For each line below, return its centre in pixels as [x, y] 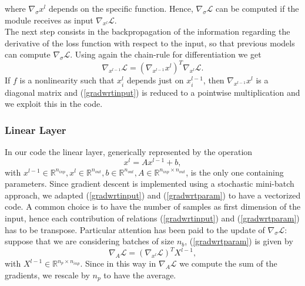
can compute [28, 54]
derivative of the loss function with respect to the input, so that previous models [150, 43]
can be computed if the [257, 8]
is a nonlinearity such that [67, 80]
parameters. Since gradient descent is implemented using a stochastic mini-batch [150, 184]
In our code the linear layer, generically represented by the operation [129, 152]
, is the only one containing [235, 172]
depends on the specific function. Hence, [121, 8]
